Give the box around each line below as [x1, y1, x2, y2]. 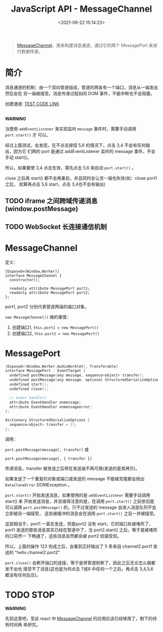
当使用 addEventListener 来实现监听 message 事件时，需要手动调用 [5, 126, 137, 132]
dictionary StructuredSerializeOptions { [5, 418, 90, 422]
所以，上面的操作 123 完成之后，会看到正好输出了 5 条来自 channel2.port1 [5, 543, 152, 549]
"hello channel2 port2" [14, 549, 60, 555]
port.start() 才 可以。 [5, 132, 51, 137]
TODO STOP [5, 590, 55, 600]
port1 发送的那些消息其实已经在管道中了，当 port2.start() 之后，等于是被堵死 [5, 527, 158, 533]
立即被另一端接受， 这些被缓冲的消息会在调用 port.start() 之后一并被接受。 [5, 510, 158, 516]
